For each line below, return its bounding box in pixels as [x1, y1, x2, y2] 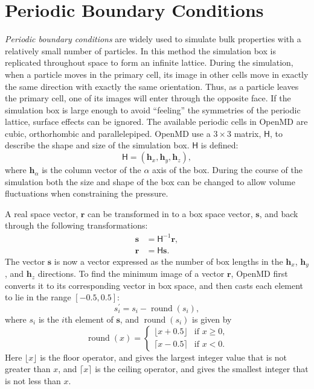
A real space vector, [5, 207, 78, 220]
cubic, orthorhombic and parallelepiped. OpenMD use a [5, 127, 211, 139]
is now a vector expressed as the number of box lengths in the [54, 255, 283, 267]
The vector [5, 255, 45, 267]
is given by [192, 312, 232, 325]
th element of [64, 312, 114, 325]
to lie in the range [5, 291, 71, 303]
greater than [5, 362, 51, 375]
